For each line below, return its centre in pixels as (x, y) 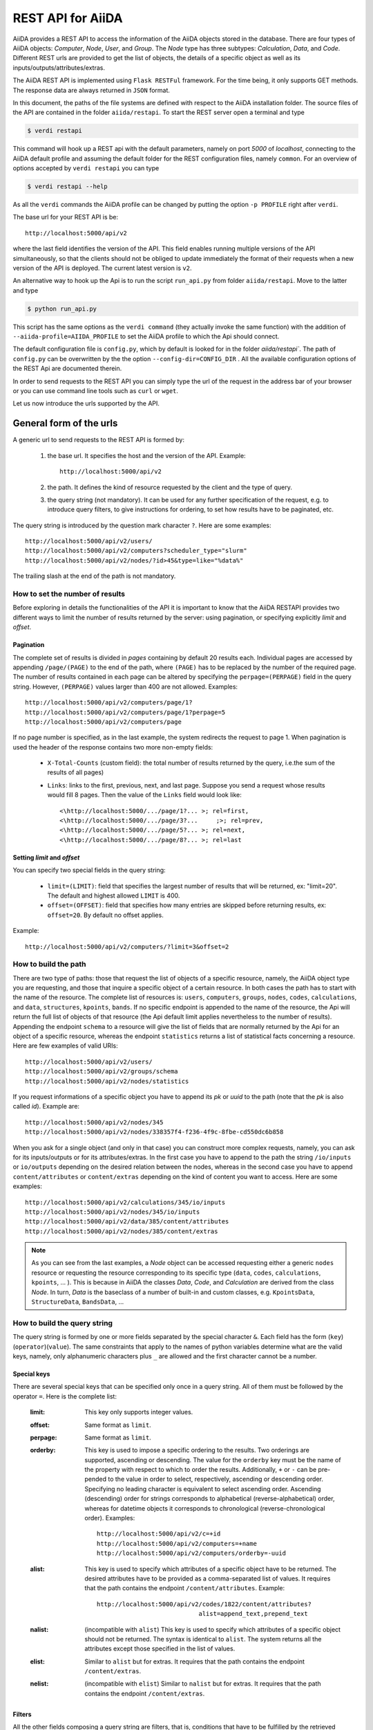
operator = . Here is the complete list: (65, 1396)
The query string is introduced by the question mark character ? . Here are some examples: (142, 525)
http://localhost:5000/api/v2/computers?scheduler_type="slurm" (136, 551)
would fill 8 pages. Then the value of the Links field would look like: (144, 795)
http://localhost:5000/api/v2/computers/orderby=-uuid (192, 1553)
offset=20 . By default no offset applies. (105, 915)
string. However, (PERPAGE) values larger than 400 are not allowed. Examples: (125, 686)
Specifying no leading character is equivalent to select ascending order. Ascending (203, 1488)
